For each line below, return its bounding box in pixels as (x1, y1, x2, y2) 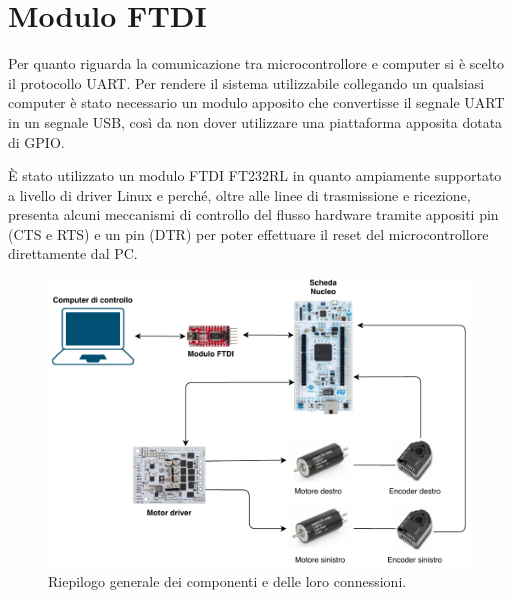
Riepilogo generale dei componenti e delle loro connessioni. (48, 570, 407, 591)
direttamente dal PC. (8, 243, 138, 264)
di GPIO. (8, 131, 65, 152)
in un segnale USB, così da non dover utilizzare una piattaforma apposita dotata (8, 111, 503, 132)
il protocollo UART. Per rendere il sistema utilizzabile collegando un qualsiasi (8, 72, 485, 93)
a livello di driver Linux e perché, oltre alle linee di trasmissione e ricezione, (8, 184, 471, 205)
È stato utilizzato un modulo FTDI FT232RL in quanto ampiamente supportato (8, 165, 502, 186)
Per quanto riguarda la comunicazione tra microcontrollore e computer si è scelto (8, 53, 505, 74)
